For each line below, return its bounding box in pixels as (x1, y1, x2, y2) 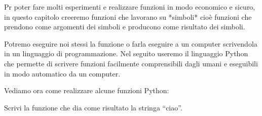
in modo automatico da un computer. (4, 68, 121, 79)
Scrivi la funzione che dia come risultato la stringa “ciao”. (4, 102, 182, 112)
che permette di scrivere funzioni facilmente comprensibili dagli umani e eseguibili (4, 58, 258, 68)
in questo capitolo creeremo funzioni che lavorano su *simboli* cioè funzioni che (4, 11, 252, 22)
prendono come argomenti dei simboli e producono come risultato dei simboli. (4, 21, 245, 32)
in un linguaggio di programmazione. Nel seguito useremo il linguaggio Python (4, 48, 248, 59)
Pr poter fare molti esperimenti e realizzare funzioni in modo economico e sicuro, (4, 2, 255, 12)
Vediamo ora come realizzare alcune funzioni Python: (4, 85, 169, 96)
